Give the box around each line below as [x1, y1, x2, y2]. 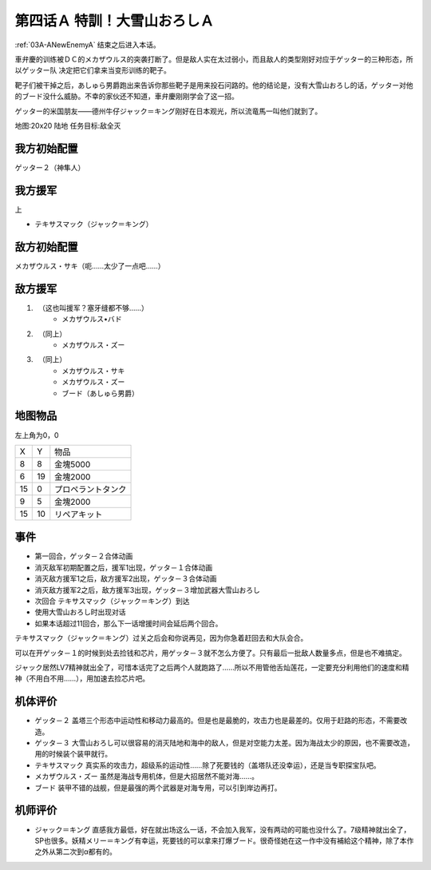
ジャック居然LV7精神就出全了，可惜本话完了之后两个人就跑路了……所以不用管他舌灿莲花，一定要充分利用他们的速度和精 [14, 662, 410, 672]
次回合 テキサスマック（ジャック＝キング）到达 [34, 596, 191, 606]
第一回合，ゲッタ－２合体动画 [34, 551, 133, 561]
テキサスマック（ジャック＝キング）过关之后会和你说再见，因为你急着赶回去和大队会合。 [14, 634, 308, 643]
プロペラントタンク [54, 483, 127, 495]
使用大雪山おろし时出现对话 [34, 607, 126, 617]
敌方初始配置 [14, 240, 78, 253]
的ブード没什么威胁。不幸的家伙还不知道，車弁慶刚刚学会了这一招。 [14, 92, 239, 101]
